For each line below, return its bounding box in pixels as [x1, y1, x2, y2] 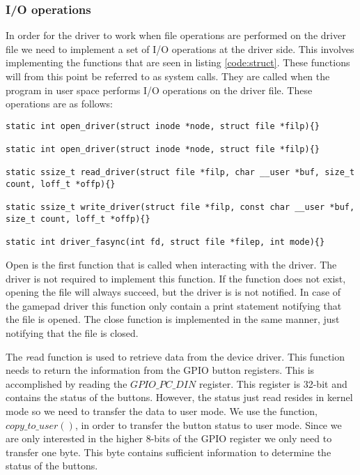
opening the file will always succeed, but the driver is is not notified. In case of [6, 285, 341, 299]
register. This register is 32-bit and [198, 376, 347, 391]
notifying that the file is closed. [6, 325, 139, 340]
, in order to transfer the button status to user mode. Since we [75, 417, 342, 432]
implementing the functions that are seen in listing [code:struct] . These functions [6, 55, 350, 70]
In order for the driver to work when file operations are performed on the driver [6, 28, 346, 43]
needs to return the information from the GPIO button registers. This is [6, 363, 315, 377]
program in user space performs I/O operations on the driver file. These [6, 82, 313, 97]
